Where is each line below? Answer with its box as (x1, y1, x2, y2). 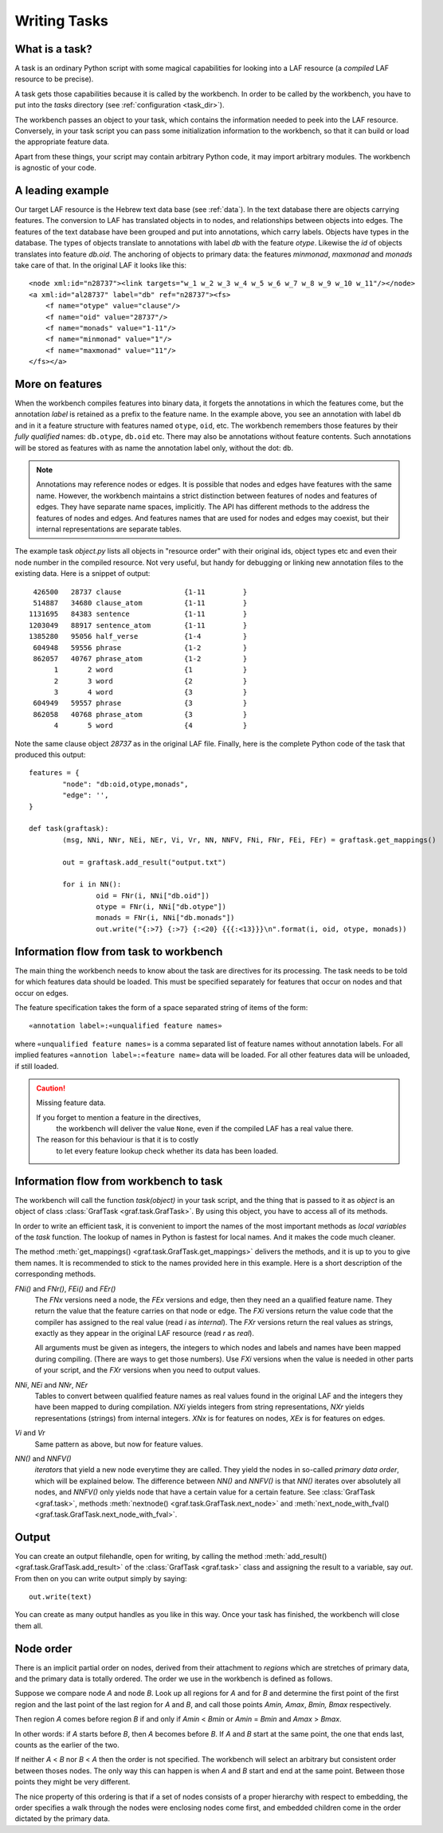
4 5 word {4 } (53, 721, 248, 730)
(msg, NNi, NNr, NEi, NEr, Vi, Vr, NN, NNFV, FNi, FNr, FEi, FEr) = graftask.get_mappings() (62, 835, 437, 844)
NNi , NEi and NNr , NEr (14, 1380, 88, 1389)
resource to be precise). (14, 74, 94, 84)
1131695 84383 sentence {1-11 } (29, 609, 248, 619)
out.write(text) (29, 1592, 92, 1601)
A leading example (14, 184, 109, 197)
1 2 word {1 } (53, 665, 248, 675)
